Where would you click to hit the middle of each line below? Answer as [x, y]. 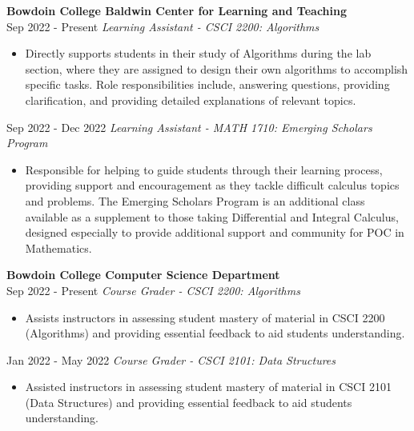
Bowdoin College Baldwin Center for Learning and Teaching [177, 10]
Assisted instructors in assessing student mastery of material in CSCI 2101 [208, 387]
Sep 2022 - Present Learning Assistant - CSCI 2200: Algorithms [163, 26]
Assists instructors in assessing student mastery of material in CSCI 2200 [205, 317]
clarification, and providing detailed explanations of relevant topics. [191, 100]
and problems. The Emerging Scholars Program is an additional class [195, 200]
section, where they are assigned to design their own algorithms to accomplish [217, 68]
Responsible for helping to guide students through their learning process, [204, 169]
